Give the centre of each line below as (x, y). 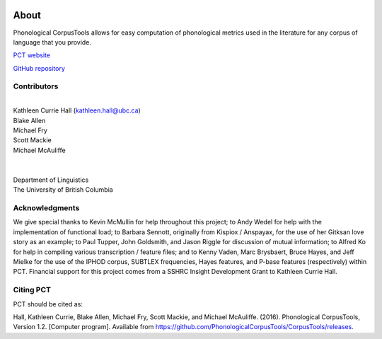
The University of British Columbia (63, 190)
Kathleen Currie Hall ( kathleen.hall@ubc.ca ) (77, 110)
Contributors (36, 86)
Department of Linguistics (51, 180)
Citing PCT (32, 290)
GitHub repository (39, 68)
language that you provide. (52, 42)
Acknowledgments (46, 208)
